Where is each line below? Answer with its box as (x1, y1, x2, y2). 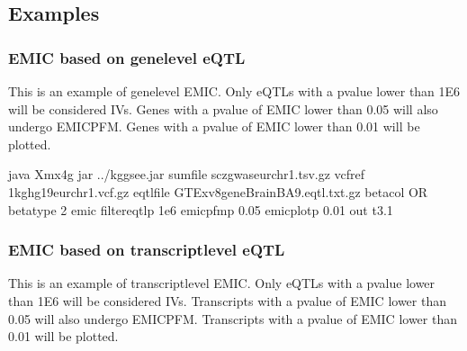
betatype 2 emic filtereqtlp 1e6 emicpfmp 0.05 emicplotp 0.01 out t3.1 (8, 200, 393, 219)
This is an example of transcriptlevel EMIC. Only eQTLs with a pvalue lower (8, 274, 436, 292)
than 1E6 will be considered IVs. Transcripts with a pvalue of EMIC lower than (8, 291, 446, 310)
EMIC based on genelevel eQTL (8, 46, 246, 68)
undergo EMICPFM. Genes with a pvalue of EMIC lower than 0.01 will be (8, 117, 420, 136)
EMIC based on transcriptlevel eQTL (8, 238, 285, 261)
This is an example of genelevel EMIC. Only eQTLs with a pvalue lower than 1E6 (8, 82, 461, 100)
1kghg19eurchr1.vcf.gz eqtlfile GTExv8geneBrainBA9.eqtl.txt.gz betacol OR (8, 182, 428, 201)
